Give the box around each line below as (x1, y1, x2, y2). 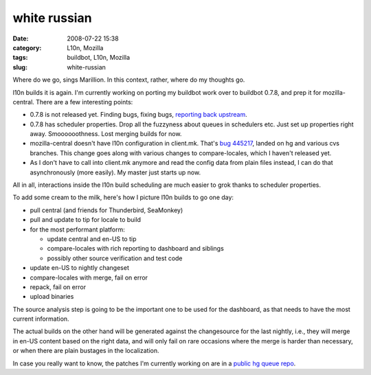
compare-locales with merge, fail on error (30, 273, 148, 282)
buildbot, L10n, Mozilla (67, 54, 131, 62)
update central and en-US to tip (47, 234, 137, 243)
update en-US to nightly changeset (30, 264, 130, 272)
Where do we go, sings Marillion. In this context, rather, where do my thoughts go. (12, 76, 245, 84)
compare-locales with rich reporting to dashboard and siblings (47, 245, 225, 253)
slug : (12, 62, 27, 71)
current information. (12, 315, 69, 323)
